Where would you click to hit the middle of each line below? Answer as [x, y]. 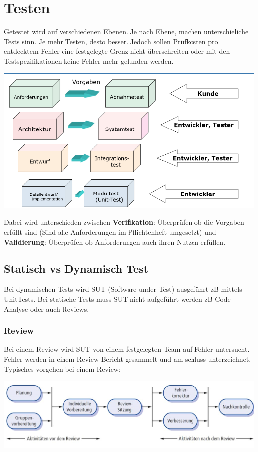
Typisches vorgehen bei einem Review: [62, 368]
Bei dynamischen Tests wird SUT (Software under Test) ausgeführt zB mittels [123, 289]
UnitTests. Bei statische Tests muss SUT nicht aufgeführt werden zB [108, 298]
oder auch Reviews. [60, 308]
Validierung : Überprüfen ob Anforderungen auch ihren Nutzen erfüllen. [115, 241]
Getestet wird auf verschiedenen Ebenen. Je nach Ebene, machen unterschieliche [126, 32]
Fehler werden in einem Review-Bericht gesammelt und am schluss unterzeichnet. [128, 358]
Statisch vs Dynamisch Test [76, 268]
